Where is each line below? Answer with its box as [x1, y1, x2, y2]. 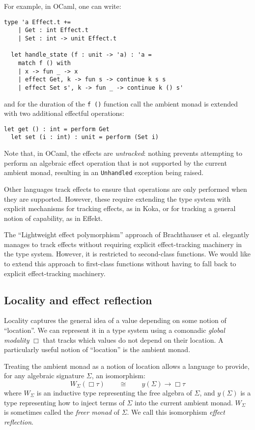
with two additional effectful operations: [4, 108, 124, 118]
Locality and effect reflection [4, 292, 152, 307]
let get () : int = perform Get [4, 125, 110, 133]
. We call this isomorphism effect [127, 407, 225, 417]
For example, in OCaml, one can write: [4, 1, 121, 11]
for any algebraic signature [4, 370, 85, 381]
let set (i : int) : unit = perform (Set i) [11, 134, 159, 141]
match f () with [18, 59, 71, 67]
